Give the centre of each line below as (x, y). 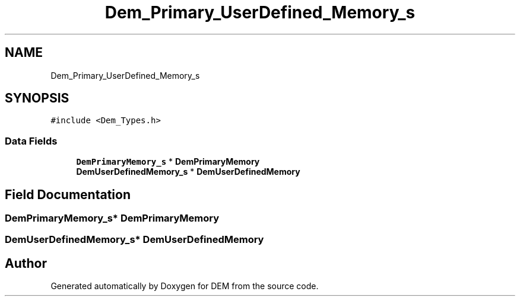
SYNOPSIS (37, 98)
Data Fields (31, 141)
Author (26, 263)
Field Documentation (68, 194)
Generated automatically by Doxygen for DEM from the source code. (185, 286)
